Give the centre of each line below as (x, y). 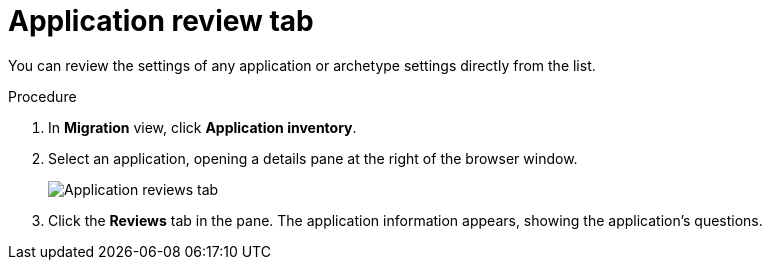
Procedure (42, 96)
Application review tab (161, 21)
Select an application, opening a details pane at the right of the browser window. (313, 158)
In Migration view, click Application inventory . (202, 127)
